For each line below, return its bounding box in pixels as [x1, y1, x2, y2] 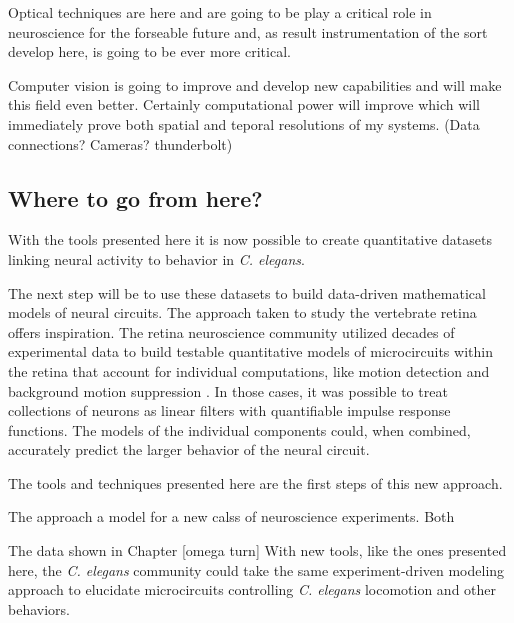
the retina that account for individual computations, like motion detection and [8, 360, 490, 381]
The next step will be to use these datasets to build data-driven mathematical [8, 282, 486, 303]
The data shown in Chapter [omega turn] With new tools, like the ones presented [8, 540, 507, 561]
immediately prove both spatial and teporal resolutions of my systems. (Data [8, 113, 480, 134]
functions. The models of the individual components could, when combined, [8, 419, 471, 440]
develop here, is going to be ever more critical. [8, 41, 291, 62]
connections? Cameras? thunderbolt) [8, 133, 233, 154]
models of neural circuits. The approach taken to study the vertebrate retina [8, 302, 477, 323]
